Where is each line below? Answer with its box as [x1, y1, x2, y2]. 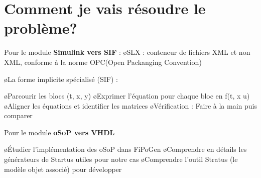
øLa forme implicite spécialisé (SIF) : [4, 73, 118, 84]
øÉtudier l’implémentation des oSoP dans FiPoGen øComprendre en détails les [4, 144, 247, 154]
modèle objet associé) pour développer [4, 163, 122, 174]
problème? [4, 18, 77, 38]
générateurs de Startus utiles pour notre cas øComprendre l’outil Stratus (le [4, 154, 238, 164]
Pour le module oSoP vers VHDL [4, 127, 115, 137]
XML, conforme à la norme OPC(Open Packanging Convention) [4, 56, 202, 67]
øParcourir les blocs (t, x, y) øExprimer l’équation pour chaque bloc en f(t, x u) [4, 91, 250, 101]
